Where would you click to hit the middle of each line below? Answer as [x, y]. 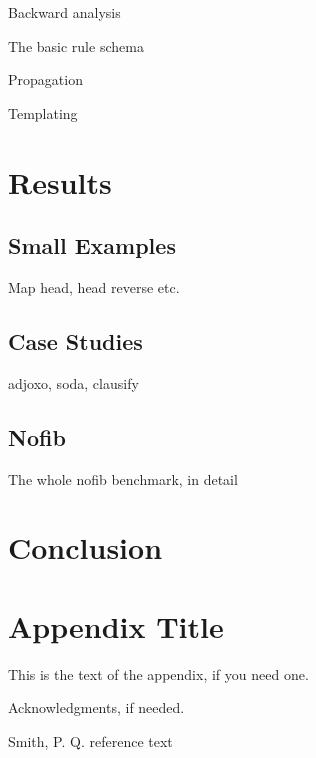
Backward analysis [64, 12]
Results [60, 181]
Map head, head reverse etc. [94, 286]
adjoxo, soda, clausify [73, 382]
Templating [43, 112]
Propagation [45, 79]
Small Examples [92, 245]
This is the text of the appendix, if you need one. [158, 673]
